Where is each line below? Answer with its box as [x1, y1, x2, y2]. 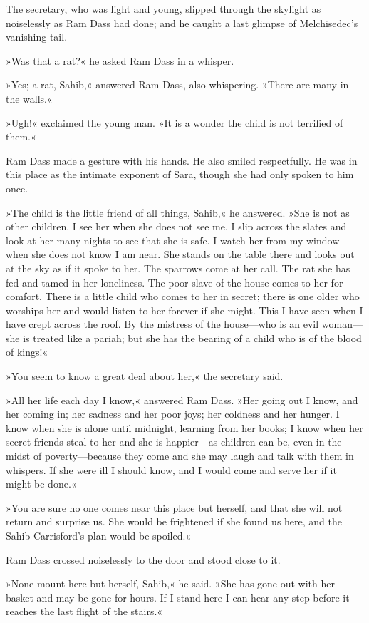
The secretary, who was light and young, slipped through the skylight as [6, 1, 321, 16]
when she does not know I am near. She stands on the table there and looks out [6, 247, 355, 262]
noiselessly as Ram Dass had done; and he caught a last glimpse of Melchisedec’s [6, 15, 358, 30]
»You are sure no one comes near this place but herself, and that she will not [6, 500, 343, 515]
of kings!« [6, 344, 48, 359]
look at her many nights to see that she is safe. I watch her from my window [6, 232, 340, 247]
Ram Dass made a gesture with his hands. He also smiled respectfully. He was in [6, 153, 358, 168]
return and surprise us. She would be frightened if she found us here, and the [6, 514, 343, 529]
